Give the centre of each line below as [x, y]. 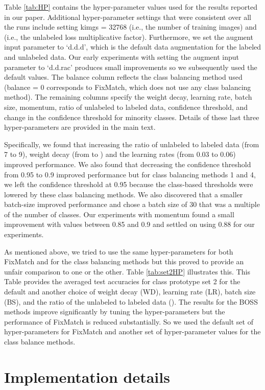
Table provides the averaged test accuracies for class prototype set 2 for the [122, 281]
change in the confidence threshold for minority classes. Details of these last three [132, 117]
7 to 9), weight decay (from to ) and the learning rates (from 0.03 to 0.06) [120, 154]
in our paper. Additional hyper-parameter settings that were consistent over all [128, 17]
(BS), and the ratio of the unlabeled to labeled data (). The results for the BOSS [131, 301]
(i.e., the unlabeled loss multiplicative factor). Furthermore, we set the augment [129, 37]
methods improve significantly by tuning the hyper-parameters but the [115, 312]
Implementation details [87, 376]
